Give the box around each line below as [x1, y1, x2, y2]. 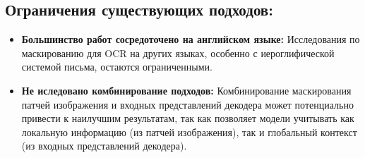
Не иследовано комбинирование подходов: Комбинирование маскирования [21, 83, 352, 97]
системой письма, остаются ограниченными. [21, 59, 213, 74]
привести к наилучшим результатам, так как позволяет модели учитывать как [21, 111, 354, 126]
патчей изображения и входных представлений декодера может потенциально [21, 97, 354, 111]
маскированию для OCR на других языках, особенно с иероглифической [21, 45, 335, 60]
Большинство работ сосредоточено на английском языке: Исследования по [21, 32, 360, 47]
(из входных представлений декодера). [21, 138, 187, 153]
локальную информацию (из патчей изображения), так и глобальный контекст [21, 124, 357, 139]
